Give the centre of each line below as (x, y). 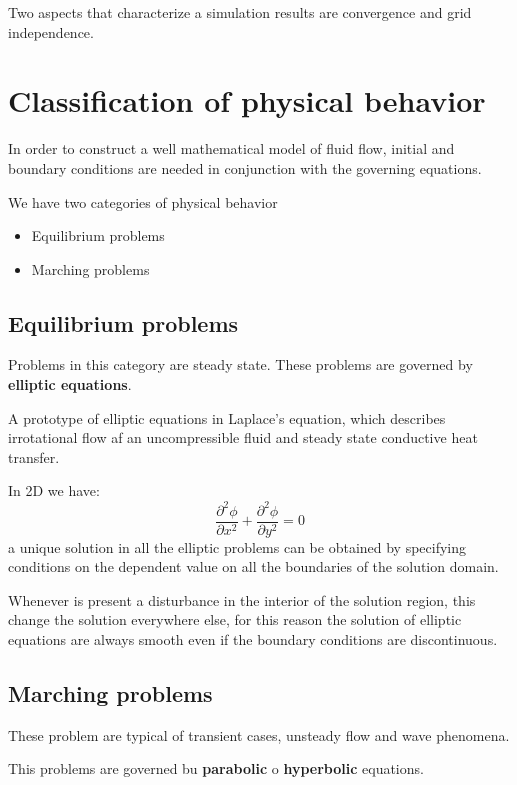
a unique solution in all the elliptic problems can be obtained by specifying (237, 546)
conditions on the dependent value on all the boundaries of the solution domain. (253, 566)
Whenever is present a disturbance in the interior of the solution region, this (242, 599)
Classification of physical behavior (247, 100)
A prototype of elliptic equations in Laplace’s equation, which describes (227, 417)
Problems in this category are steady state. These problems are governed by (240, 364)
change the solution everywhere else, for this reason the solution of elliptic (235, 619)
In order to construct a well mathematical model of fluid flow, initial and (231, 148)
